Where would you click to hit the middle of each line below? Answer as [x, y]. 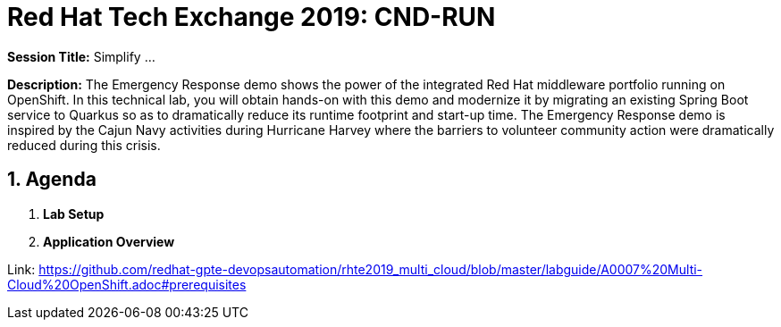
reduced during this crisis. [84, 145]
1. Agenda [52, 180]
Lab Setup [74, 214]
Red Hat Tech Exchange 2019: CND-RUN [252, 17]
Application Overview [109, 241]
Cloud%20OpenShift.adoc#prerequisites [127, 284]
